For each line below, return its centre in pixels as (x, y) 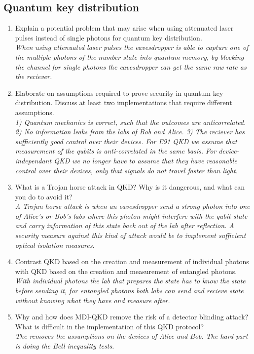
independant (33, 160)
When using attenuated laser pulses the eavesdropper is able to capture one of (132, 47)
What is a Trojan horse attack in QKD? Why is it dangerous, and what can (130, 187)
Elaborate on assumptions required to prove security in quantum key (119, 93)
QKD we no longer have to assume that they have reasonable (145, 160)
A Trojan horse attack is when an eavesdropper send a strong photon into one (132, 206)
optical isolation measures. (55, 245)
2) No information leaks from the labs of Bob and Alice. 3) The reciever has (130, 132)
